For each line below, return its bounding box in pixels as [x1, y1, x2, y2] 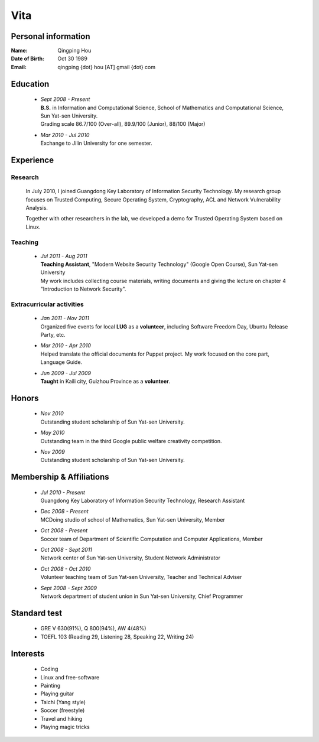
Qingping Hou [57, 47, 92, 54]
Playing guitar [40, 690, 74, 697]
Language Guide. [40, 359, 83, 366]
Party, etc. [40, 331, 66, 338]
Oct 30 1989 [57, 55, 88, 62]
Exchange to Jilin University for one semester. [40, 139, 153, 147]
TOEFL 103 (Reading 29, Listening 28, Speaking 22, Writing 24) [40, 633, 194, 640]
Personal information [11, 31, 91, 41]
